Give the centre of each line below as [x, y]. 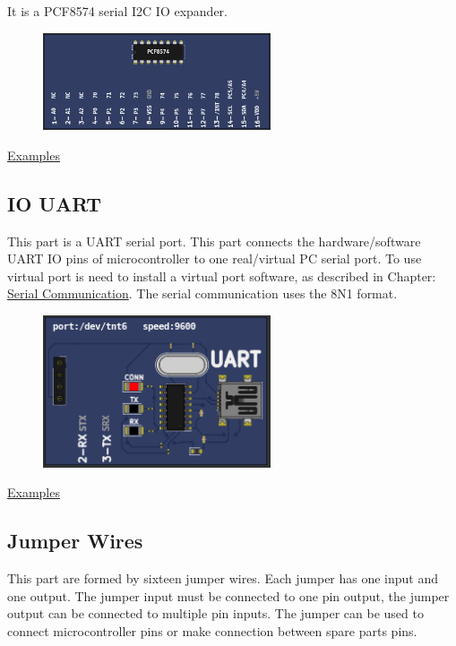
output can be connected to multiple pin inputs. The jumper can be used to [215, 613]
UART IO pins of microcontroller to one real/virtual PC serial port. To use [215, 258]
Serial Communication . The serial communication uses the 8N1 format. [202, 293]
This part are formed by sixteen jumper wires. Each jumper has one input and [223, 578]
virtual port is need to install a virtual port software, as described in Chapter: [222, 276]
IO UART [55, 203]
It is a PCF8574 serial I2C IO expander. [117, 11]
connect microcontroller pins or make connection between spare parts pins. [212, 630]
